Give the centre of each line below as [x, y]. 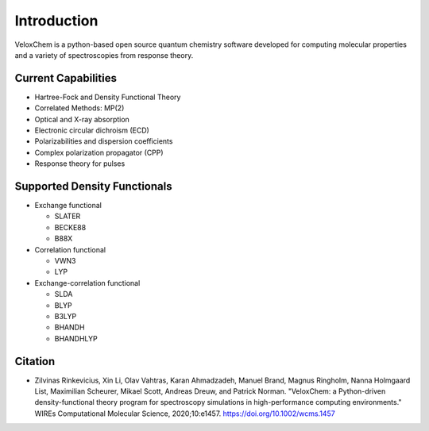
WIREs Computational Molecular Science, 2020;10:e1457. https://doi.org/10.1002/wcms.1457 [185, 414]
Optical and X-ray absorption [82, 119]
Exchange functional [68, 206]
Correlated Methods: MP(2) [79, 108]
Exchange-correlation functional [87, 283]
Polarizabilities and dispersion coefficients [104, 141]
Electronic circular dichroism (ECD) [92, 130]
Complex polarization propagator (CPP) [99, 152]
